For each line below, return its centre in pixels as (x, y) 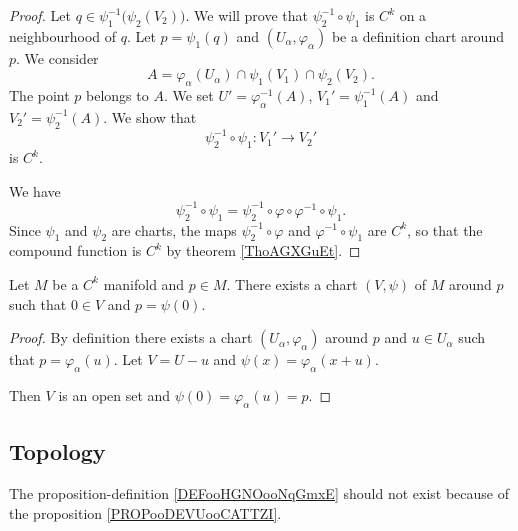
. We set (188, 95)
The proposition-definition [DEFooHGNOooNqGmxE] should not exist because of (259, 492)
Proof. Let (40, 15)
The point (39, 95)
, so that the (445, 229)
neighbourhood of (63, 35)
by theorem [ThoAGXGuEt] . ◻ (263, 250)
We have (35, 190)
